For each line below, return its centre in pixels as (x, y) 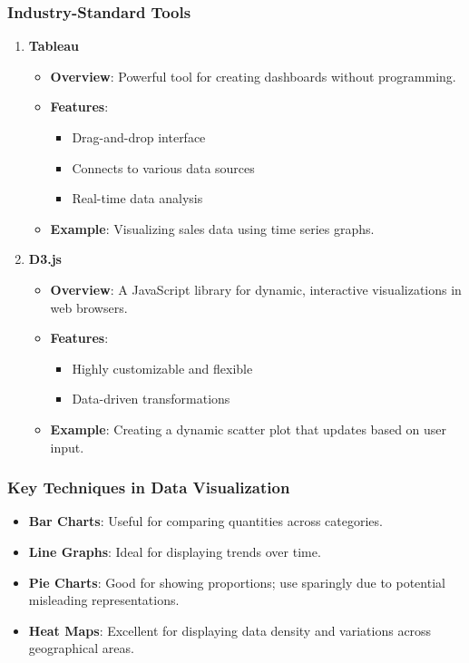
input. (67, 447)
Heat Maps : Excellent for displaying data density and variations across (230, 630)
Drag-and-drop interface (139, 137)
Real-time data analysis (137, 198)
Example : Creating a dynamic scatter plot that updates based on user (249, 429)
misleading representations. (104, 600)
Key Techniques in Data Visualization (149, 487)
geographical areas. (81, 648)
